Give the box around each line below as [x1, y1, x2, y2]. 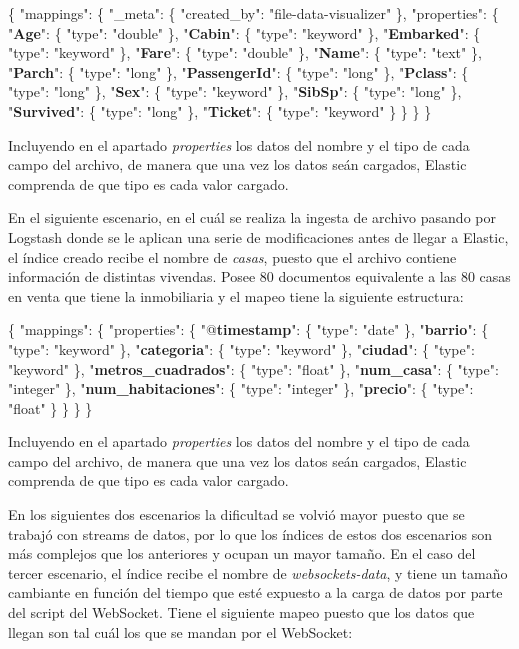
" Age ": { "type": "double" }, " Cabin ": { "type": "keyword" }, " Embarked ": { [8, 22, 481, 43]
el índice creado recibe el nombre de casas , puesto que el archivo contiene [8, 246, 457, 267]
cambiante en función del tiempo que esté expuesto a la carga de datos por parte [8, 582, 503, 603]
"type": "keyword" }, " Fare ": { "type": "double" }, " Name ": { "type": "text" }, [8, 42, 482, 63]
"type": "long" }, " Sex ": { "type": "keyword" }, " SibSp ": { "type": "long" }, [8, 81, 462, 102]
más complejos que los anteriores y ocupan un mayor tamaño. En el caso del [8, 543, 476, 564]
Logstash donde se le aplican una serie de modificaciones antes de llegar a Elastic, [8, 226, 509, 247]
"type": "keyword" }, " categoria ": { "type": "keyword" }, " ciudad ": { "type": [8, 338, 475, 359]
